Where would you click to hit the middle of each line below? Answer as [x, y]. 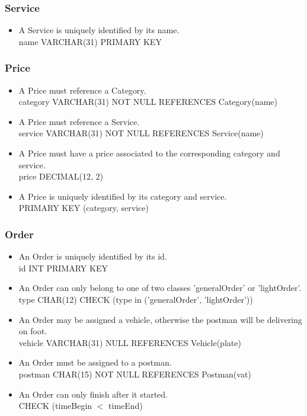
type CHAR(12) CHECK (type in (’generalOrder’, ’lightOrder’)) [136, 299]
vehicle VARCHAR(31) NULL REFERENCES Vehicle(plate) [130, 342]
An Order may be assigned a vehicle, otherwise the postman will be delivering [160, 319]
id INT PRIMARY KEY [63, 268]
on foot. [33, 331]
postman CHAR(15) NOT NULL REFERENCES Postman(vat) [135, 374]
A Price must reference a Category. [82, 90]
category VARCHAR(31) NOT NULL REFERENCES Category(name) [148, 102]
